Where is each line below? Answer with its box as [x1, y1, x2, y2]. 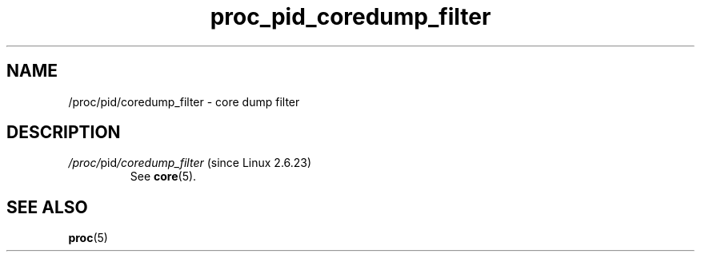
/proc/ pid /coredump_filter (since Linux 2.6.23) [68, 156, 312, 170]
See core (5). [130, 169, 197, 184]
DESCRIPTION [6, 122, 121, 143]
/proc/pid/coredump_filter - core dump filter [68, 94, 300, 109]
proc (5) [68, 231, 108, 245]
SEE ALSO [6, 196, 88, 217]
